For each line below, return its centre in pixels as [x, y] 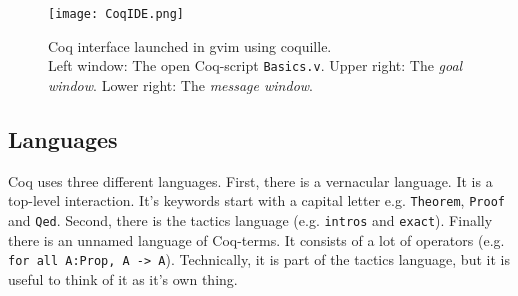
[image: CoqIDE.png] [116, 14]
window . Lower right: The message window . [180, 84]
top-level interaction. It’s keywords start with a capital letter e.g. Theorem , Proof [256, 200]
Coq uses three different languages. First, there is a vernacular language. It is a [250, 180]
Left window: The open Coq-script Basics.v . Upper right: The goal [255, 65]
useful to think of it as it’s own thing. [123, 278]
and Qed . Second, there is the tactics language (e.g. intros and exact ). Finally [250, 219]
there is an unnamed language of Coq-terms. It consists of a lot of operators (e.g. [256, 239]
